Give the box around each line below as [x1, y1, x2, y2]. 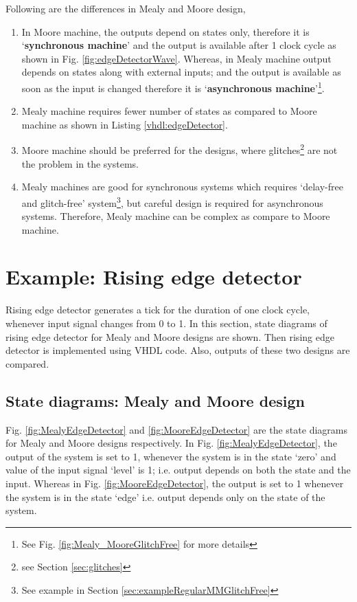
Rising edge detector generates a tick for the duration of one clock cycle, [5, 302, 310, 317]
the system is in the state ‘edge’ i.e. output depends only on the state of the [5, 489, 325, 504]
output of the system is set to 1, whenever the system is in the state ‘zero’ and [5, 449, 336, 463]
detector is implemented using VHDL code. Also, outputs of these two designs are [5, 343, 350, 357]
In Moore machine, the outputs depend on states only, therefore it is [21, 24, 310, 38]
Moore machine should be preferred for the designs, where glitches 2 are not [21, 141, 338, 157]
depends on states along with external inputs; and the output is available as [21, 65, 341, 79]
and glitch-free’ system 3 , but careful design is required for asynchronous [21, 193, 323, 210]
